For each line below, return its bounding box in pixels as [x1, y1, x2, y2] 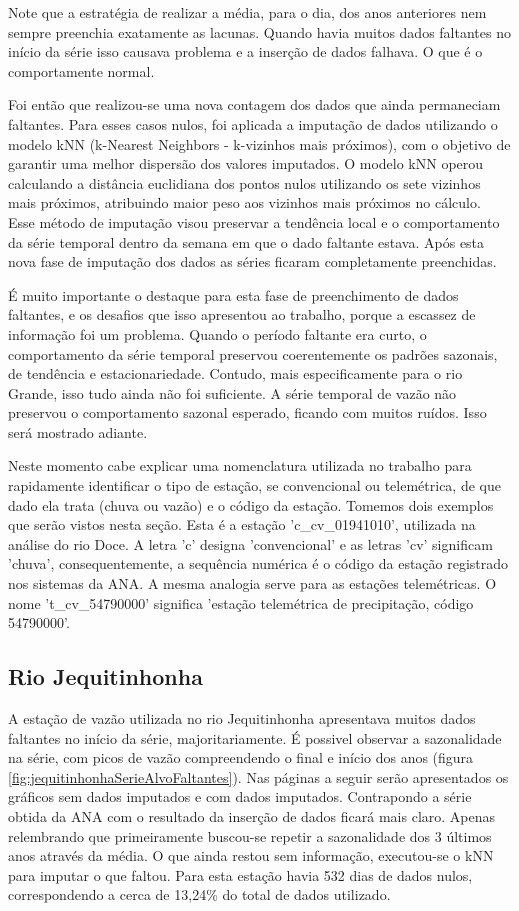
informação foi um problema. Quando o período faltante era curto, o [8, 323, 427, 344]
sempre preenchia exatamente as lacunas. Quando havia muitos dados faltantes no [8, 21, 511, 42]
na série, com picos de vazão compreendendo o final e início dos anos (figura [8, 747, 474, 768]
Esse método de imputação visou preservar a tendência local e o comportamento [8, 211, 500, 232]
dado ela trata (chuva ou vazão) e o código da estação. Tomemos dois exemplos [8, 494, 494, 515]
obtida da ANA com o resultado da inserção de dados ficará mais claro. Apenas [8, 805, 496, 826]
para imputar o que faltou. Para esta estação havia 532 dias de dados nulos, [8, 864, 473, 885]
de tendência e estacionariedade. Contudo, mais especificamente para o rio [8, 363, 463, 384]
